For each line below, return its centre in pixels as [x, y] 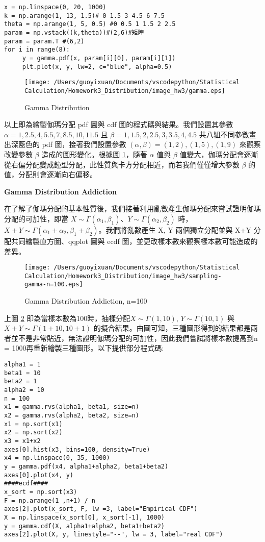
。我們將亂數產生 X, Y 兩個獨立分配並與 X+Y [175, 229]
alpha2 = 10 [24, 390]
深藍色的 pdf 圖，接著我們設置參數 [69, 144]
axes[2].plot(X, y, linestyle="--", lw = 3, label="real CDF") [114, 535]
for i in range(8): [37, 50]
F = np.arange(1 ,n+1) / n [50, 500]
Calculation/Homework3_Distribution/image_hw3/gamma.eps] [125, 91]
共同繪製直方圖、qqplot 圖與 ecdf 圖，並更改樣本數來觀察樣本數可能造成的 [134, 241]
